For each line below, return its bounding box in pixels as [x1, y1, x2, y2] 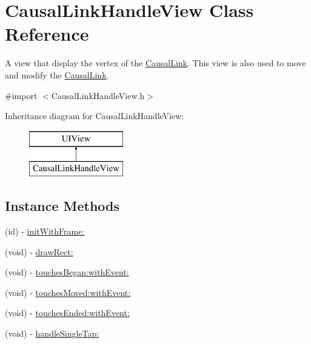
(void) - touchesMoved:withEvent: [5, 286, 131, 298]
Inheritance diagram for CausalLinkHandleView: [5, 109, 184, 122]
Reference [5, 21, 89, 46]
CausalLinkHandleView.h [51, 89, 145, 101]
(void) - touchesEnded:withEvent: [5, 306, 130, 319]
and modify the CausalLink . [5, 68, 109, 81]
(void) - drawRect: [5, 245, 73, 258]
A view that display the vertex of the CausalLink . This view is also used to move [5, 57, 306, 69]
